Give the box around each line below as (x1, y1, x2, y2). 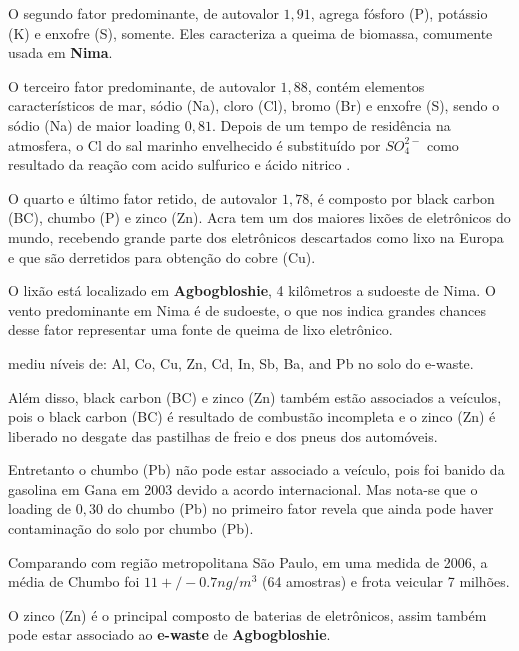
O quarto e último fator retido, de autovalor (8, 187, 278, 208)
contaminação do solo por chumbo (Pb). (8, 518, 254, 539)
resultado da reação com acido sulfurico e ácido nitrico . (8, 154, 351, 175)
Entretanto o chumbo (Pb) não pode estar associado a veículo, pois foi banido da (8, 459, 505, 480)
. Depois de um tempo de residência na (211, 114, 451, 135)
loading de (8, 498, 72, 519)
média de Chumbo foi (8, 571, 140, 592)
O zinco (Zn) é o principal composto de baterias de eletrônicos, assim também (8, 604, 487, 625)
